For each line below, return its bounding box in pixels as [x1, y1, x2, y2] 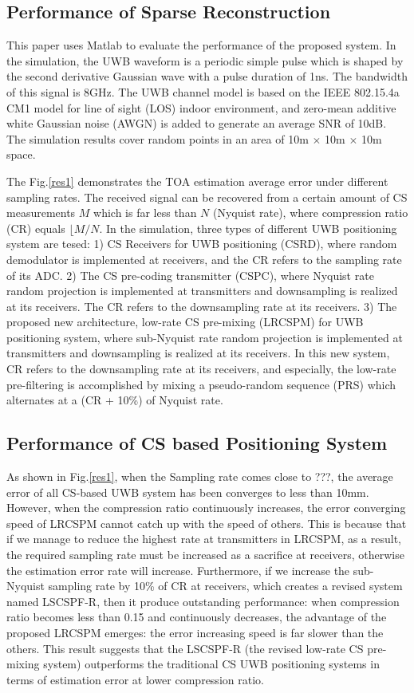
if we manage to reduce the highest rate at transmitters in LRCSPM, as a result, [6, 530, 402, 547]
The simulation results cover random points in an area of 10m [6, 130, 309, 147]
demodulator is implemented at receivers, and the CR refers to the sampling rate [6, 250, 402, 267]
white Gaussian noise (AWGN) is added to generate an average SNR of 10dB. [6, 115, 387, 132]
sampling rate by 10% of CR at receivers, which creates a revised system [48, 577, 403, 594]
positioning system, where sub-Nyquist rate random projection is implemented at [6, 329, 403, 345]
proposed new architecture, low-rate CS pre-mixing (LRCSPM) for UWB [6, 313, 364, 330]
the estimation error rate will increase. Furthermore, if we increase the [6, 561, 350, 578]
